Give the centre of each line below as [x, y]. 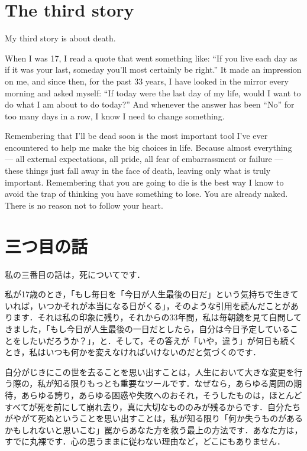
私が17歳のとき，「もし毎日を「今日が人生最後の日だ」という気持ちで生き [148, 294]
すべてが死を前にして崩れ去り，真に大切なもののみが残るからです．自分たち [153, 406]
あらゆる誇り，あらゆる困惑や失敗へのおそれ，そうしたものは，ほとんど [161, 395]
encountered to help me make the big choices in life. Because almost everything [148, 147]
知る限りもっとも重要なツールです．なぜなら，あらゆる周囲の [174, 383]
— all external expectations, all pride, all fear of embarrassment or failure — [144, 159]
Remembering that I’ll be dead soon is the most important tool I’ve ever [136, 136]
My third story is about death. [60, 38]
